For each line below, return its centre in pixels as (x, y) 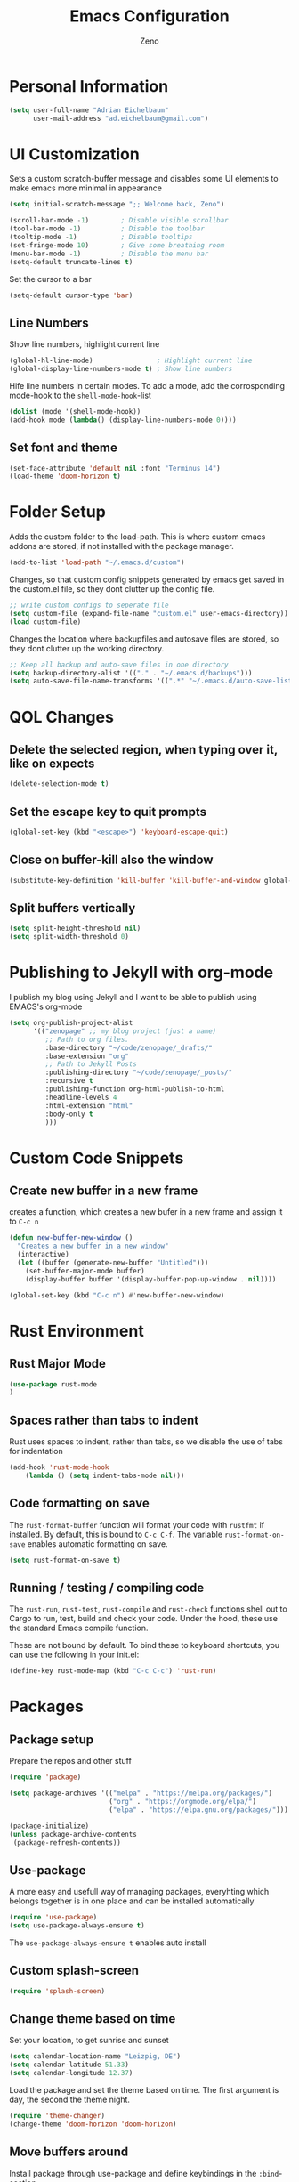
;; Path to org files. (87, 1039)
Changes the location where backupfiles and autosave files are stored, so (144, 639)
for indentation (36, 1451)
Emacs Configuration (149, 16)
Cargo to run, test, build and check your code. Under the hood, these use (144, 1619)
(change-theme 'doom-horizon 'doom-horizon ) (93, 2124)
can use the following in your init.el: (74, 1655)
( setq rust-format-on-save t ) (65, 1560)
